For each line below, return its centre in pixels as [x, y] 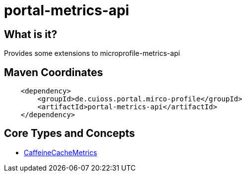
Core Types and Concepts [70, 133]
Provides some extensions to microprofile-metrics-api [92, 53]
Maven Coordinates [54, 72]
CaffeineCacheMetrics [61, 152]
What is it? [31, 34]
